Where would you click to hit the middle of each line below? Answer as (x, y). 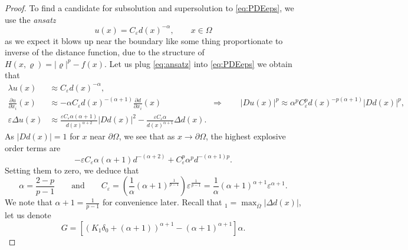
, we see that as (147, 136)
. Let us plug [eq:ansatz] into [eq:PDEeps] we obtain (198, 63)
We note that (29, 202)
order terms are (33, 147)
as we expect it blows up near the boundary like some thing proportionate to (144, 40)
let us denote (28, 215)
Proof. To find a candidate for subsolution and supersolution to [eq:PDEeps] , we (149, 8)
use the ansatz (30, 19)
